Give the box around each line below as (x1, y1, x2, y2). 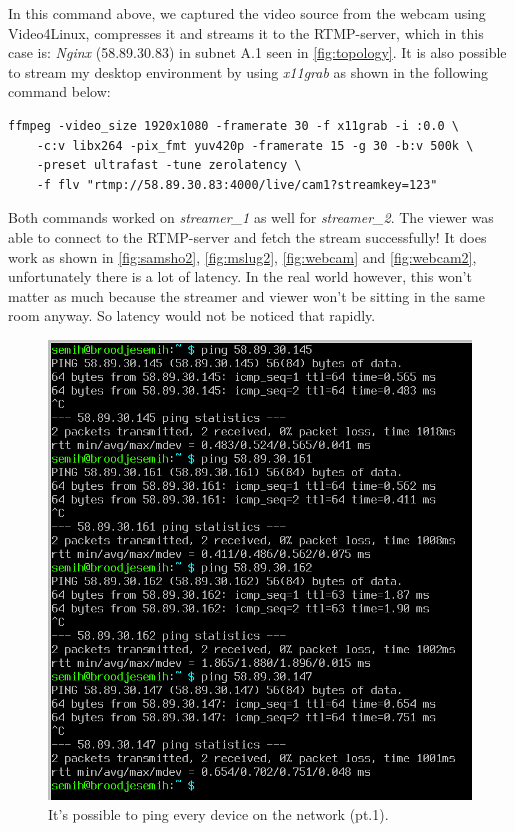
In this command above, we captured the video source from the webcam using (8, 3, 486, 23)
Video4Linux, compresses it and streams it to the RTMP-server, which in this (8, 22, 484, 43)
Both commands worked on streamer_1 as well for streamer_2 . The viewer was (8, 207, 494, 228)
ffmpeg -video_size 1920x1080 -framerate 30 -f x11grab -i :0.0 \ (8, 118, 460, 133)
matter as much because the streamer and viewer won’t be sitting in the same (8, 285, 485, 306)
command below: (8, 81, 111, 102)
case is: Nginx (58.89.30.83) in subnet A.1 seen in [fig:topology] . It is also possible (8, 42, 507, 63)
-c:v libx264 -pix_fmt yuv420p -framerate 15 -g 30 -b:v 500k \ (36, 138, 474, 153)
